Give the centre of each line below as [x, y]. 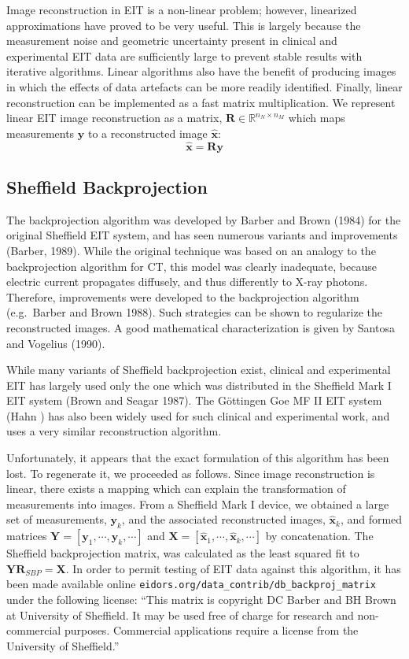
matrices [27, 536]
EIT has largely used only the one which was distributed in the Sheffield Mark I [199, 385]
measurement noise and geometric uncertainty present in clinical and [172, 41]
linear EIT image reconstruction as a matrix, [114, 118]
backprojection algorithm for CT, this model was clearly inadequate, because [192, 266]
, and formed [371, 519]
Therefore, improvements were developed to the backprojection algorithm [183, 296]
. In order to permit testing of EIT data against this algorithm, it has [233, 568]
